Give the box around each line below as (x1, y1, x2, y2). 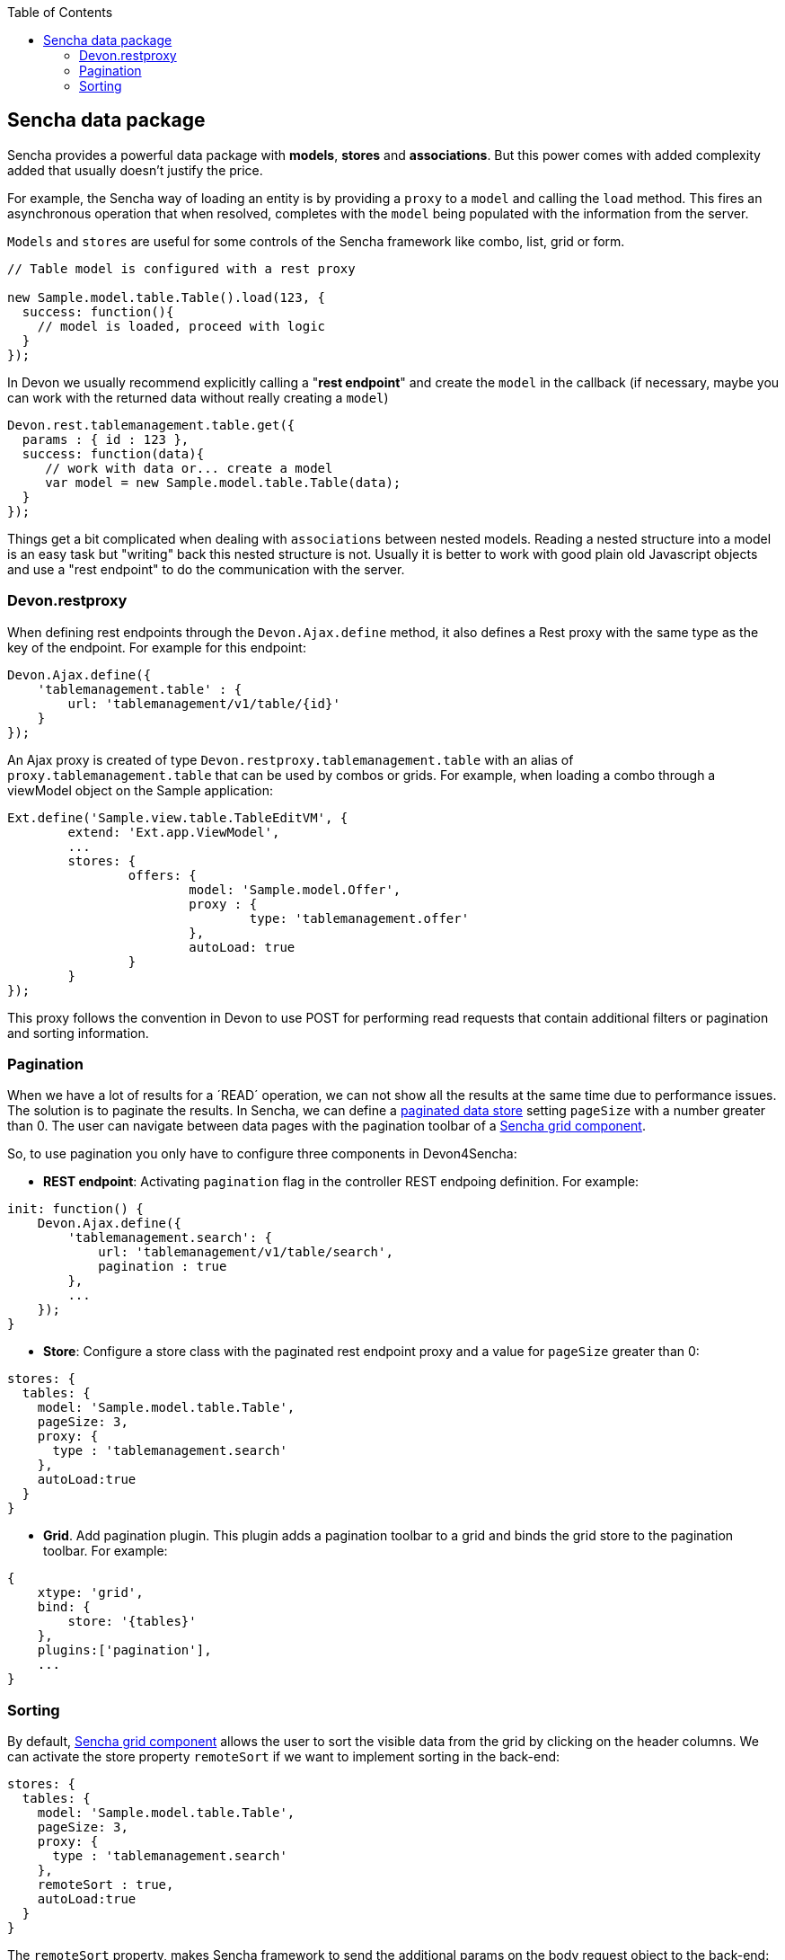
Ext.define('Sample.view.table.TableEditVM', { (7, 810, 348, 825)
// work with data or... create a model (45, 460, 333, 475)
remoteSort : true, (37, 1877, 174, 1893)
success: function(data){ (22, 446, 205, 461)
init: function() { (7, 1202, 144, 1217)
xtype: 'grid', (37, 1585, 144, 1601)
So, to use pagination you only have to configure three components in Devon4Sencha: (7, 1146, 517, 1162)
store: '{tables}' (67, 1614, 197, 1629)
